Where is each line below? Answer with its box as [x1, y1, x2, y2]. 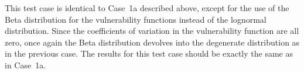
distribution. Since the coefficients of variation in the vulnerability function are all [5, 25, 299, 37]
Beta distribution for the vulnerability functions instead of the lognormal [5, 13, 267, 25]
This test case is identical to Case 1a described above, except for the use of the [5, 2, 289, 13]
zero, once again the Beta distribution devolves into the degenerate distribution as [5, 36, 300, 48]
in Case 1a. [5, 58, 46, 71]
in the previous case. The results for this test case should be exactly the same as [5, 47, 293, 60]
